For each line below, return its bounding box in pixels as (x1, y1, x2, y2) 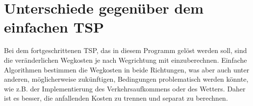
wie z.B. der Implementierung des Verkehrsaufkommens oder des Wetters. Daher (4, 83, 246, 93)
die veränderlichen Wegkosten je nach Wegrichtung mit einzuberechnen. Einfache (4, 54, 247, 65)
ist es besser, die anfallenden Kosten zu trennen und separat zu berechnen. (4, 93, 228, 103)
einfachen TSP (4, 17, 104, 37)
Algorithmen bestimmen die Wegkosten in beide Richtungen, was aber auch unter (4, 64, 250, 74)
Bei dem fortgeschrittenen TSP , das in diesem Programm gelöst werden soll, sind (4, 45, 247, 55)
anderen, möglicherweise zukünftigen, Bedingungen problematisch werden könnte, (4, 74, 249, 84)
